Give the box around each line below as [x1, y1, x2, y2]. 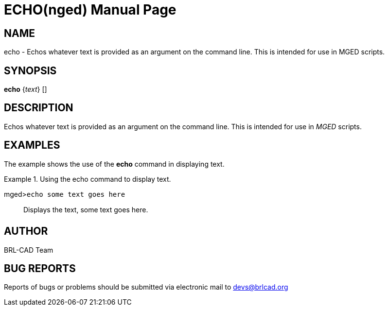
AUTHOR [4, 225, 48, 238]
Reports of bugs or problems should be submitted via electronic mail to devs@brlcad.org [4, 283, 288, 292]
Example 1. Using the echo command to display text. [4, 174, 171, 183]
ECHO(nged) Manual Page [4, 1, 176, 18]
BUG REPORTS [4, 262, 76, 275]
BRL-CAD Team [4, 245, 53, 254]
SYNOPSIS [4, 64, 57, 77]
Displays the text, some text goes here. [23, 205, 148, 214]
